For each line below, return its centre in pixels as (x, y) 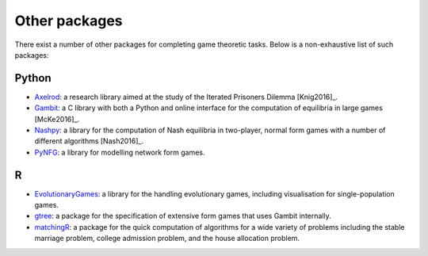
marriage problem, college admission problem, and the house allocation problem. (167, 239)
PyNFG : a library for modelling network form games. (120, 152)
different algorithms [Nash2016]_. (89, 141)
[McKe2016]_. (57, 119)
